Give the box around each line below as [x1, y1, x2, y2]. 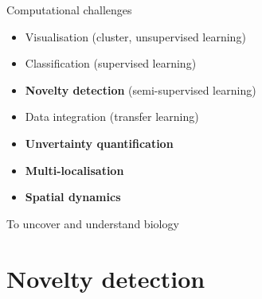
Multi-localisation [25, 161, 124, 178]
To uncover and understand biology [6, 215, 179, 231]
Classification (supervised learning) [25, 55, 197, 72]
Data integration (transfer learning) [25, 108, 199, 125]
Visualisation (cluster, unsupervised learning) [25, 28, 246, 45]
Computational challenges [6, 2, 132, 17]
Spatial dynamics [25, 188, 121, 205]
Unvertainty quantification [25, 134, 174, 151]
